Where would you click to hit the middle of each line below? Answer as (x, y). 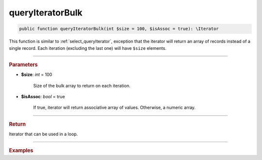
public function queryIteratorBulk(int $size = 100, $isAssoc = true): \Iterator (119, 29)
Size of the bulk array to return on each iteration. (82, 86)
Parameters (24, 64)
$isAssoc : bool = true (43, 96)
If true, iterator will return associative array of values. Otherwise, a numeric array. (115, 108)
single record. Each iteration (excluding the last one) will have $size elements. (88, 48)
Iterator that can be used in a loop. (43, 134)
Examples (21, 151)
